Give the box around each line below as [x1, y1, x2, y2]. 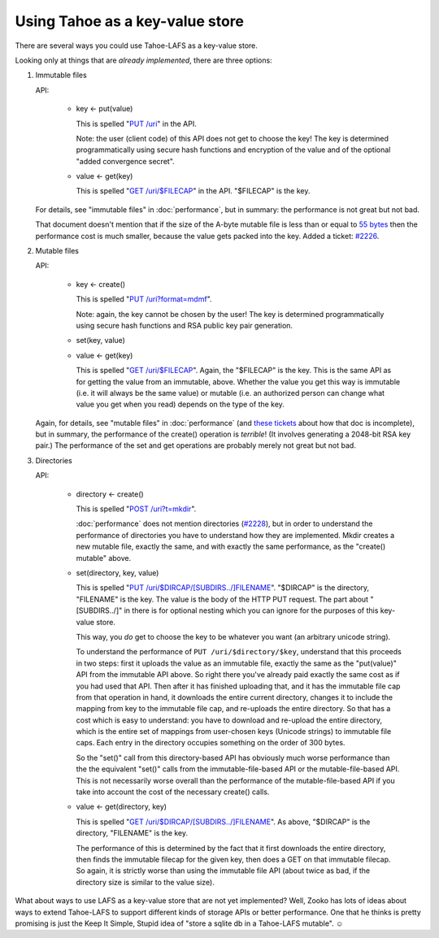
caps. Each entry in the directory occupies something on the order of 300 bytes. [76, 738, 346, 748]
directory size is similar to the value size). [76, 877, 215, 887]
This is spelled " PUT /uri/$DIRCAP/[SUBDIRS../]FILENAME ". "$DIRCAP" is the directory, [76, 583, 370, 593]
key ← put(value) [76, 104, 133, 114]
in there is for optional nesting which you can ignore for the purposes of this [124, 606, 379, 615]
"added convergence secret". [76, 156, 175, 166]
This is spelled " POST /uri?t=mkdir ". [76, 504, 197, 514]
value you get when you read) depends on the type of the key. [76, 399, 285, 410]
